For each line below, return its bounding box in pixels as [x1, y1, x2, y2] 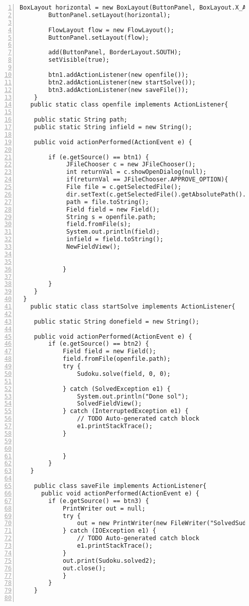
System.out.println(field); [66, 228, 160, 236]
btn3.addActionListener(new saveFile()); [48, 86, 189, 93]
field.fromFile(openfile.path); [62, 355, 171, 363]
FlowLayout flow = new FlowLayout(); [48, 26, 174, 34]
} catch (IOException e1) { [62, 527, 157, 535]
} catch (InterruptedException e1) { [62, 408, 189, 415]
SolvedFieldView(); [77, 400, 142, 408]
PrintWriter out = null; [62, 504, 146, 512]
